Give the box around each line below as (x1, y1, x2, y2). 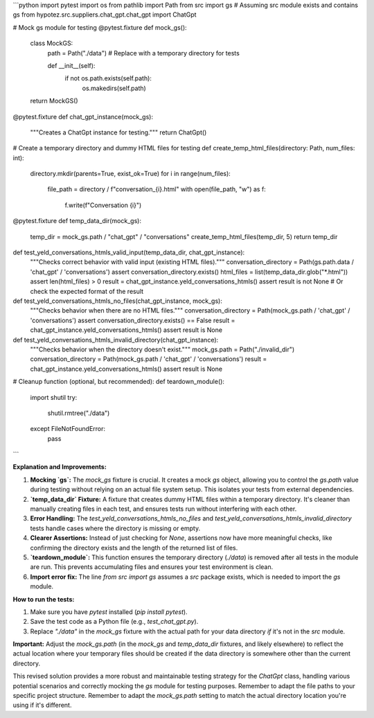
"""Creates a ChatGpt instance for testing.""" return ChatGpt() (30, 128, 207, 137)
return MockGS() (30, 97, 79, 105)
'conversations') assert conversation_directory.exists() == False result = (30, 316, 235, 324)
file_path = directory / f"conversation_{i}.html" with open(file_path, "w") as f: (47, 185, 266, 193)
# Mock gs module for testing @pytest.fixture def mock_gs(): (12, 23, 187, 31)
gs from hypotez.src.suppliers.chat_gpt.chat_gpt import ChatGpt (12, 10, 197, 19)
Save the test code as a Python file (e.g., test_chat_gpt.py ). (30, 618, 199, 626)
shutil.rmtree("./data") (47, 409, 110, 417)
